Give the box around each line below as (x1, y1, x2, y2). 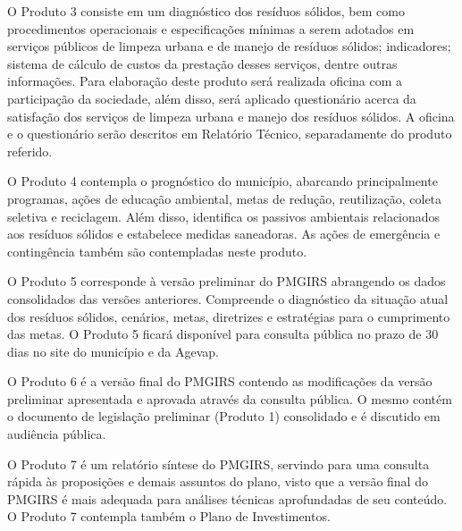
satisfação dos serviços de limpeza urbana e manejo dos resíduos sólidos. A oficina (7, 106, 455, 125)
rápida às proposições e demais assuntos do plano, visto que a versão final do (7, 472, 428, 491)
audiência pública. (7, 425, 106, 443)
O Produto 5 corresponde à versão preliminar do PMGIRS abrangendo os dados (7, 272, 446, 291)
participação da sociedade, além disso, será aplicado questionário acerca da (7, 88, 416, 107)
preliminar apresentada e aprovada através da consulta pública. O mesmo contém (7, 389, 452, 408)
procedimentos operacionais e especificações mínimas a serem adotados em (7, 19, 415, 38)
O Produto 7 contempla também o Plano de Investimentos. (7, 507, 331, 526)
